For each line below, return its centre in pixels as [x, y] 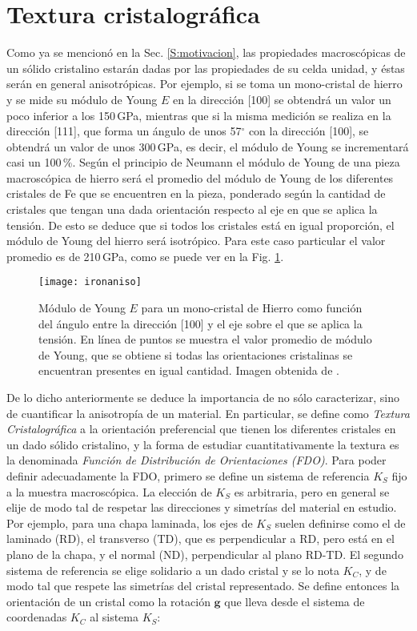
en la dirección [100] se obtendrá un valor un [282, 99]
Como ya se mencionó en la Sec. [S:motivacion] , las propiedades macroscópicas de [206, 52]
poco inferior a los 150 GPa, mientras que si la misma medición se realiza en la [199, 115]
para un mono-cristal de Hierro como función [252, 308]
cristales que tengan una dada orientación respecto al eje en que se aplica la [192, 209]
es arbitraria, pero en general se [312, 491]
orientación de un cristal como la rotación [108, 601]
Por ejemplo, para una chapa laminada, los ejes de [130, 522]
